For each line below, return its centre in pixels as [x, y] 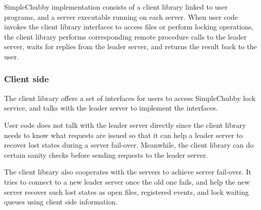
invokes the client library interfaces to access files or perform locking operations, [129, 27]
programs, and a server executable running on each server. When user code [121, 16]
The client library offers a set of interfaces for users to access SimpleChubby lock [130, 98]
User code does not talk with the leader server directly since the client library [125, 125]
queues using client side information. [61, 202]
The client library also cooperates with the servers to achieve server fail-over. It [128, 172]
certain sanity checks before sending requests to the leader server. [106, 154]
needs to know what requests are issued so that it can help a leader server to [124, 135]
